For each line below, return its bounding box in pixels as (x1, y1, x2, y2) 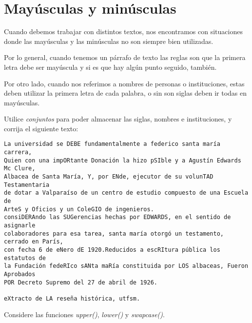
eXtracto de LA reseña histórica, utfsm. (4, 295, 140, 302)
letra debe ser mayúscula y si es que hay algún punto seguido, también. (4, 61, 217, 72)
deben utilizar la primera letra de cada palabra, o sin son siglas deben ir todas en (4, 88, 247, 98)
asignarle (4, 222, 36, 229)
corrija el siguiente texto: (4, 123, 78, 133)
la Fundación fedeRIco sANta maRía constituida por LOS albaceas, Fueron (4, 262, 249, 270)
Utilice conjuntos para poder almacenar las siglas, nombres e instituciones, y (4, 114, 232, 124)
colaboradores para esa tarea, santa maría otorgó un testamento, (4, 230, 224, 237)
